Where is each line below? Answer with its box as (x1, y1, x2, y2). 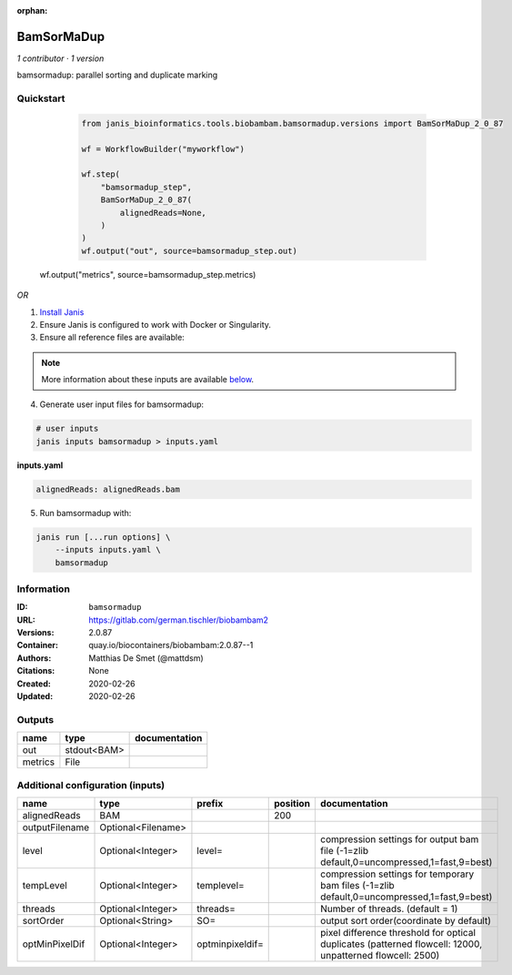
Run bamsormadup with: (39, 507, 132, 518)
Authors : (16, 652, 52, 664)
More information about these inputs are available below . (41, 374, 255, 385)
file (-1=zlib (319, 844, 368, 857)
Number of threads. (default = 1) (319, 902, 458, 915)
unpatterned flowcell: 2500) (319, 949, 440, 961)
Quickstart (16, 92, 65, 105)
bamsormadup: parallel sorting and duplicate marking (16, 69, 218, 81)
